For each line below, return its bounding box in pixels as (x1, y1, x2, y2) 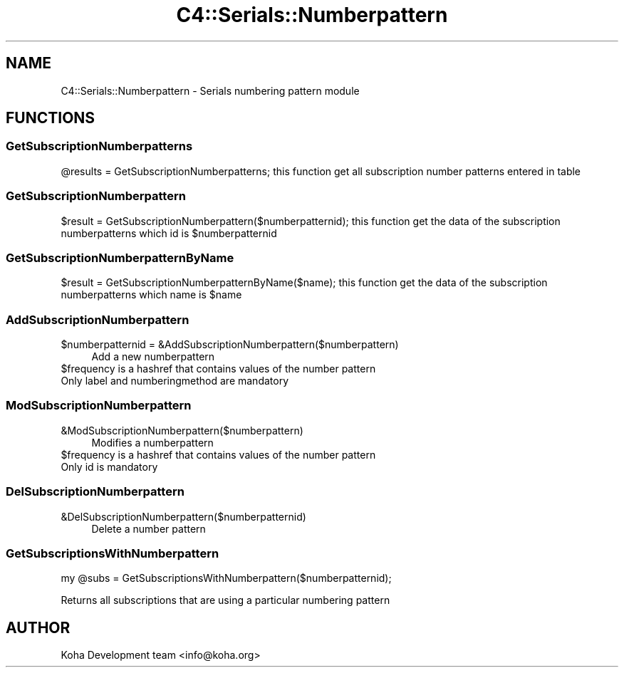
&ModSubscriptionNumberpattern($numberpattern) (61, 424, 303, 437)
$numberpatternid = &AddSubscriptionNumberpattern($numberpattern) (61, 338, 399, 351)
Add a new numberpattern (91, 350, 215, 363)
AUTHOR (6, 618, 71, 637)
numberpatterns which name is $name (61, 288, 242, 301)
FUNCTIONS (6, 109, 95, 127)
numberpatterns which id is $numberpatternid (61, 226, 277, 239)
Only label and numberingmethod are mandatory (61, 375, 289, 387)
